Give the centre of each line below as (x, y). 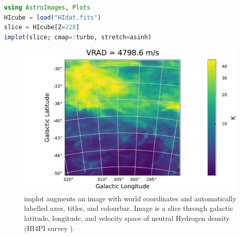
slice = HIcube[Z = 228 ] (42, 27)
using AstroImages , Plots (47, 8)
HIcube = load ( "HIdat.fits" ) (53, 17)
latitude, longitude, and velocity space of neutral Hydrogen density (127, 218)
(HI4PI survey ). (49, 228)
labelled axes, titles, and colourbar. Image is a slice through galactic (129, 208)
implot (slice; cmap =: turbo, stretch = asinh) (78, 37)
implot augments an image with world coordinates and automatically (130, 198)
